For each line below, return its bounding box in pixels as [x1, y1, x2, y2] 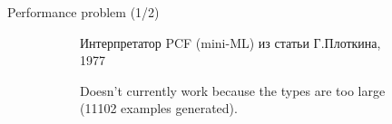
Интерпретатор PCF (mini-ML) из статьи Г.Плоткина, [80, 33, 381, 52]
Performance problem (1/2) [7, 3, 160, 21]
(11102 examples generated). [80, 99, 238, 118]
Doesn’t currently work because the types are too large [80, 81, 386, 100]
